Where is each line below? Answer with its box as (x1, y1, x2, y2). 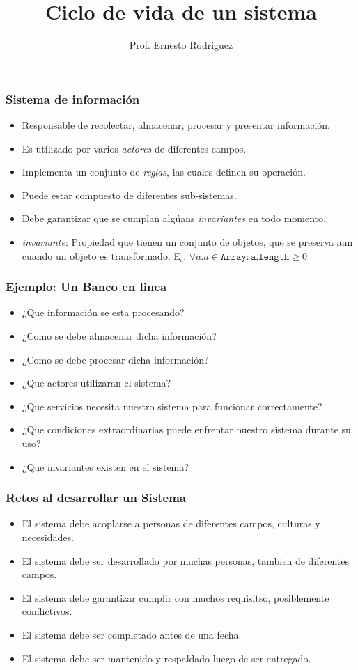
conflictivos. (22, 604, 72, 618)
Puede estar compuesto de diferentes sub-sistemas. (22, 187, 237, 202)
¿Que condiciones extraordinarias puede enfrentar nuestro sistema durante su (22, 422, 351, 437)
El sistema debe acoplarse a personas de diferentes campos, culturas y (22, 516, 320, 531)
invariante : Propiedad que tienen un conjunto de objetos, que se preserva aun (22, 234, 353, 249)
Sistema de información (6, 90, 140, 107)
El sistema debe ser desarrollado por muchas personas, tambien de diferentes (22, 553, 350, 568)
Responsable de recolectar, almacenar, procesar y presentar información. (22, 118, 330, 132)
